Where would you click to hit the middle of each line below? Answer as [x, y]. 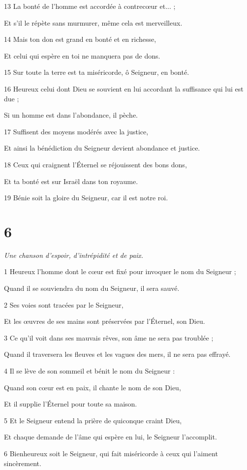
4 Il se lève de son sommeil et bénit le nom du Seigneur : [90, 371]
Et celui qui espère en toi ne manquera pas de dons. [82, 55]
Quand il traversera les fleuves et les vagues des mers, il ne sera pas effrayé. [117, 354]
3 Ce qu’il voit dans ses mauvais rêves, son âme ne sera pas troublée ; [109, 337]
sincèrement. [23, 463]
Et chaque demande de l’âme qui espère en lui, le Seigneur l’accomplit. [110, 437]
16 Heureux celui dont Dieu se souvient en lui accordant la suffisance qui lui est [124, 88]
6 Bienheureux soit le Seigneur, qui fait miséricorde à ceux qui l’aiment [111, 453]
